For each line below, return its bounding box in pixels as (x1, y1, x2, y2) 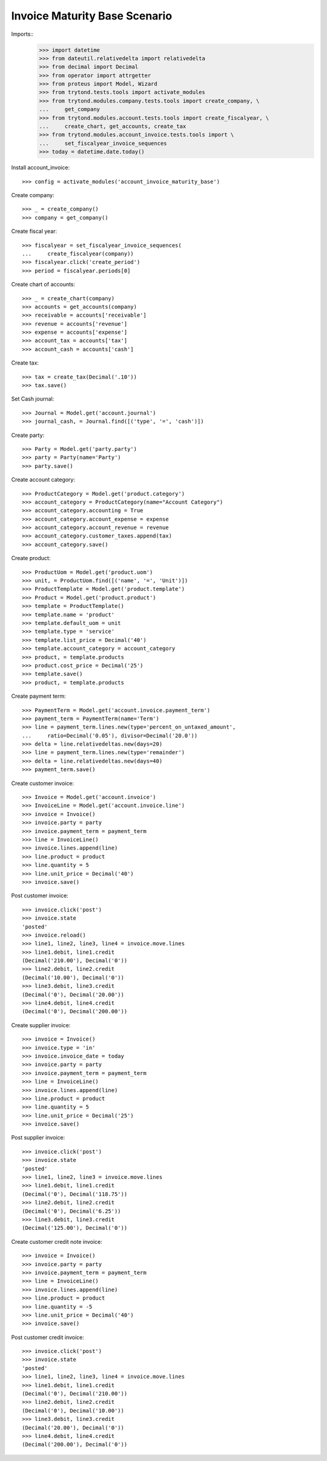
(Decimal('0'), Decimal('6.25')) (22, 1207, 121, 1215)
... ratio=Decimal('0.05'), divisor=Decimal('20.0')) (22, 732, 198, 739)
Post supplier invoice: (11, 1134, 65, 1141)
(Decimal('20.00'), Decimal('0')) (22, 1424, 124, 1431)
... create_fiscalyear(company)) (22, 250, 134, 257)
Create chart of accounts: (11, 281, 76, 288)
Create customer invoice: (11, 780, 74, 787)
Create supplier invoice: (11, 1021, 71, 1028)
